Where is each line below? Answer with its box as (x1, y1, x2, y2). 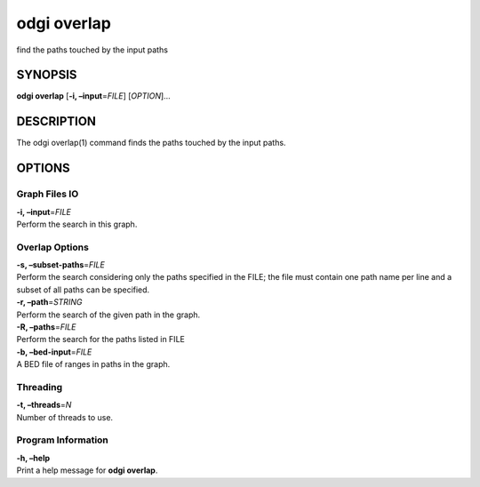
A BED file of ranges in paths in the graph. (16, 359, 171, 370)
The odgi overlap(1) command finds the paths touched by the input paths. (16, 138, 286, 148)
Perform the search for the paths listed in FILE (16, 334, 186, 345)
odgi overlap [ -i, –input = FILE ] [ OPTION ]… (16, 91, 171, 101)
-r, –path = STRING (16, 297, 83, 307)
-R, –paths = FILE (16, 322, 76, 332)
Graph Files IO (16, 188, 79, 200)
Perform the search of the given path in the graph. (16, 309, 201, 320)
